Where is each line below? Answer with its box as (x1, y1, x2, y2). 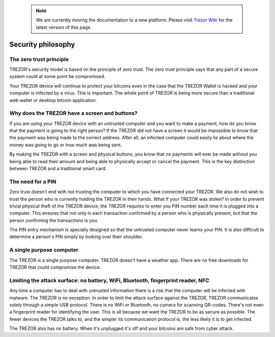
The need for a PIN (9, 178, 57, 185)
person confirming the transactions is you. (9, 217, 99, 223)
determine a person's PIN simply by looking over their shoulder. (9, 234, 143, 240)
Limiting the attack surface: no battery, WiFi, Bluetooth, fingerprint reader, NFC (9, 277, 210, 284)
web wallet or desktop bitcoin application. (9, 97, 97, 103)
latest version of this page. (36, 24, 92, 30)
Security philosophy (9, 40, 75, 48)
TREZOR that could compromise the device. (9, 264, 101, 270)
